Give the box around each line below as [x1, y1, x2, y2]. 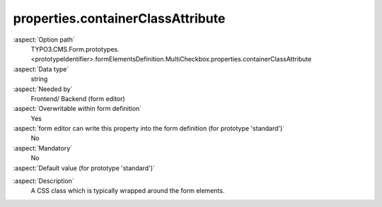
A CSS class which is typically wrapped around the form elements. [30, 187, 225, 195]
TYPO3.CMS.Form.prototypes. [30, 45, 120, 53]
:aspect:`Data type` [13, 64, 69, 73]
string [30, 75, 48, 83]
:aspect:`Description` [13, 177, 74, 185]
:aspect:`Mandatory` [13, 143, 73, 152]
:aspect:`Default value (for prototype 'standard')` [13, 163, 156, 172]
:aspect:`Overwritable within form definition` [13, 105, 142, 113]
